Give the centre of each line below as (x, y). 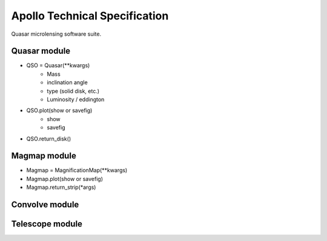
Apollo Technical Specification (90, 16)
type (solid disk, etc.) (73, 91)
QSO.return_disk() (49, 139)
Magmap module (44, 156)
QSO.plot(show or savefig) (59, 111)
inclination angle (67, 82)
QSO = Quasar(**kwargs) (58, 65)
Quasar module (41, 51)
